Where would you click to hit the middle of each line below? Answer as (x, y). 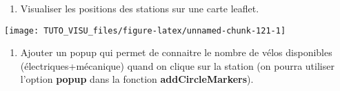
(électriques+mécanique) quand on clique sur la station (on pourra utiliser (177, 65)
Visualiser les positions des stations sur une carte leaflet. (140, 8)
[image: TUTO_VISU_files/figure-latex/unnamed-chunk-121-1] (145, 30)
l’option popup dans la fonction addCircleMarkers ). (137, 79)
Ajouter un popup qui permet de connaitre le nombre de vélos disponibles (176, 52)
